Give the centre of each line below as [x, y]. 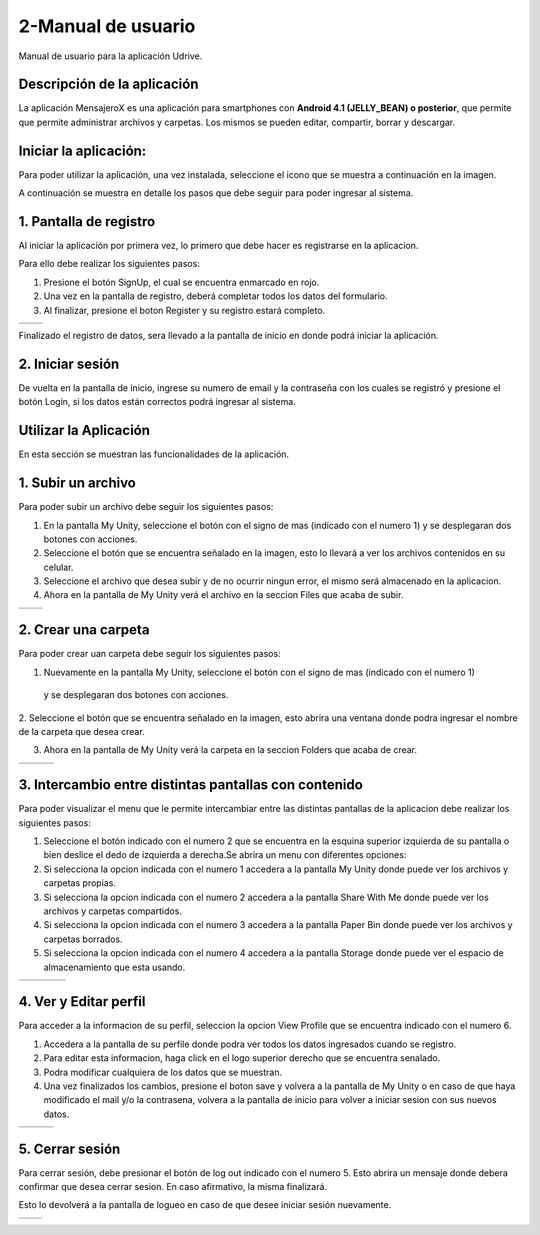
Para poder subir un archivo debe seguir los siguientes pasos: [146, 507]
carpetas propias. [80, 883]
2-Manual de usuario [107, 26]
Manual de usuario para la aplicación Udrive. [110, 56]
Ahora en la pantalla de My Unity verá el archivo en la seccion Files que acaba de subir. [223, 595]
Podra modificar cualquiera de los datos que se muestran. [163, 1072]
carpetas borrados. [83, 939]
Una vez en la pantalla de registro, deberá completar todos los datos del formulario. [216, 296]
